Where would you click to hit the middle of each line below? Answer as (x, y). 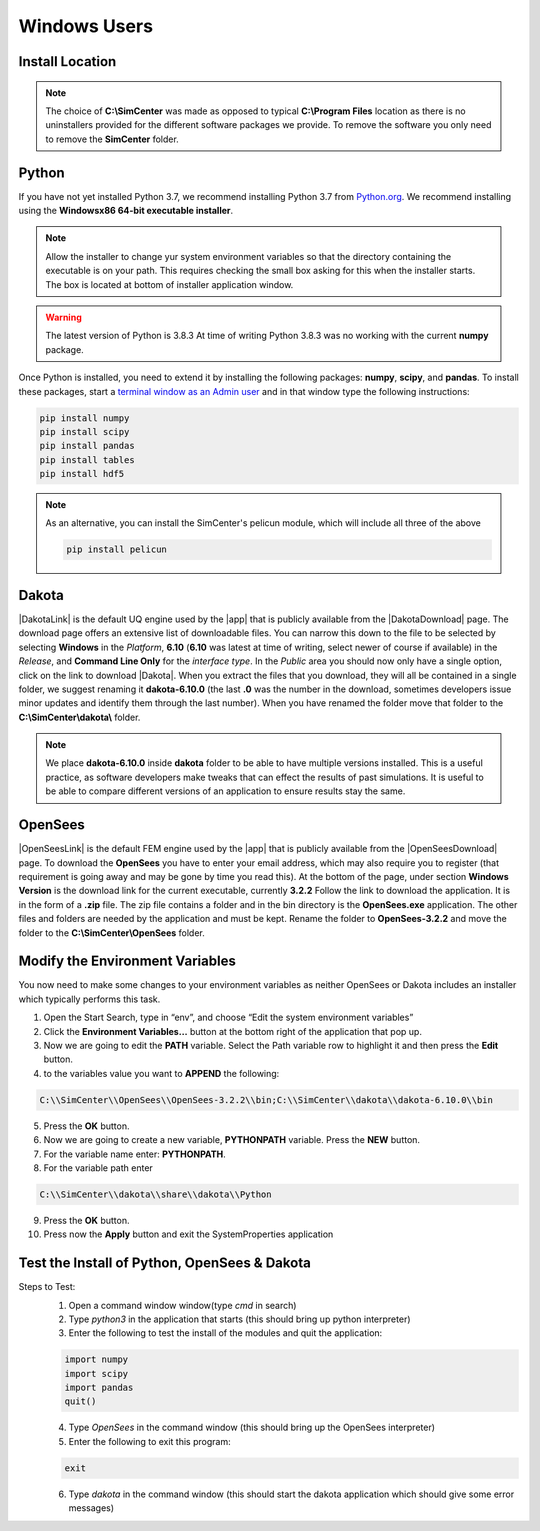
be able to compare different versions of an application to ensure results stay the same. (225, 791)
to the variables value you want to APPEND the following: (161, 1073)
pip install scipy (84, 431)
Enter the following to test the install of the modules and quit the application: (225, 1333)
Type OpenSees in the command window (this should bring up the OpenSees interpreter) (251, 1427)
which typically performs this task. (89, 999)
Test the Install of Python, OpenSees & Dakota (165, 1263)
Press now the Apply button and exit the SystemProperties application (188, 1234)
